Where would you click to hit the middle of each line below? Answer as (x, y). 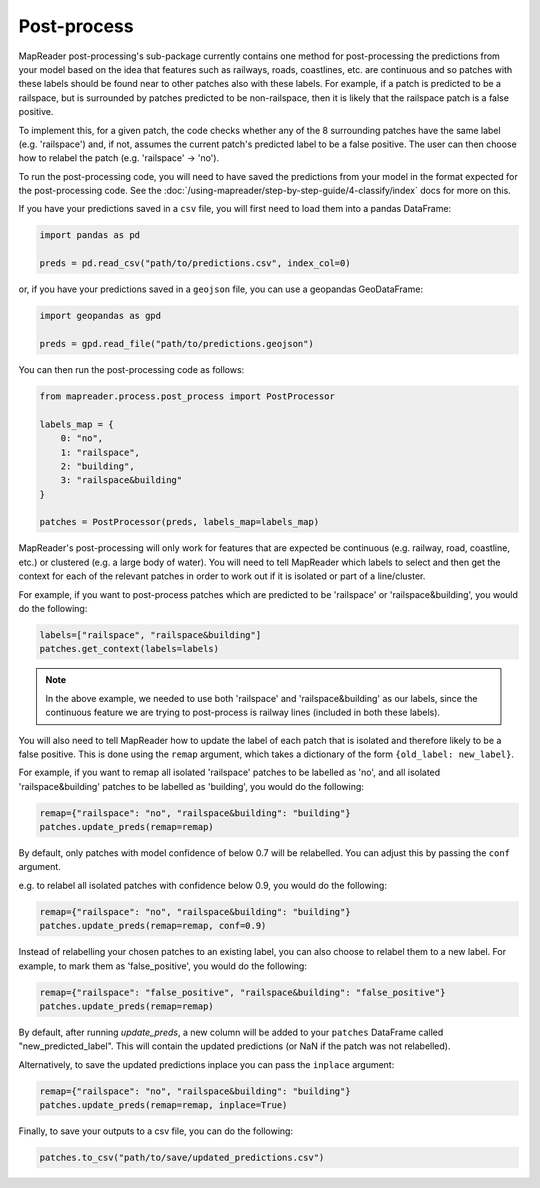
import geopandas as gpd (100, 316)
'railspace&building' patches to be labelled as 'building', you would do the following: (191, 786)
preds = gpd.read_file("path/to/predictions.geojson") (176, 343)
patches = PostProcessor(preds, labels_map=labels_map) (179, 522)
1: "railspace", (100, 452)
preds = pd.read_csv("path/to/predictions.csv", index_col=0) (195, 263)
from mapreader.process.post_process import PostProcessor (187, 396)
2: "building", (97, 466)
